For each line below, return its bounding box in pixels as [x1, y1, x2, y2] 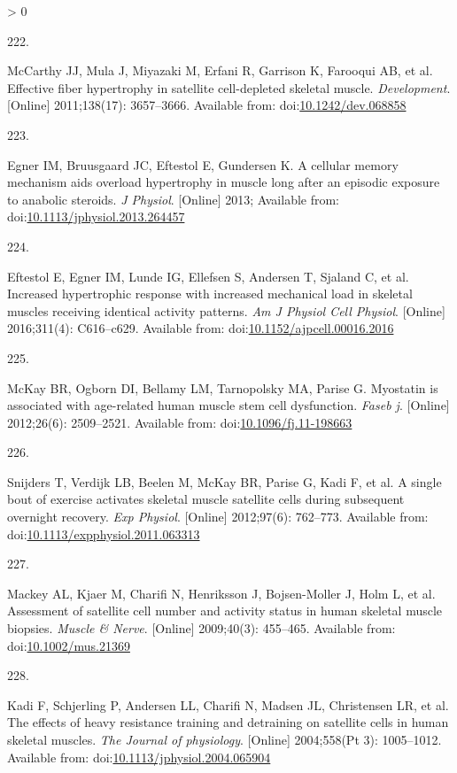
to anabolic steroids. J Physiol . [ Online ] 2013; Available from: [7, 189, 340, 208]
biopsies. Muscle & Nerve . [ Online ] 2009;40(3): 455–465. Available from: [7, 619, 396, 638]
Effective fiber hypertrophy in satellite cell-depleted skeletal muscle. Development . [7, 78, 451, 97]
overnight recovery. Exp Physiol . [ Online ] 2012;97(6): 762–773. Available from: [7, 507, 429, 526]
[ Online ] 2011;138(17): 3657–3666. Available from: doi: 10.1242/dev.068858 [7, 96, 407, 114]
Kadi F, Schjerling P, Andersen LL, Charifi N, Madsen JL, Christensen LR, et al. [7, 695, 449, 714]
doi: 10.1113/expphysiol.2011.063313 [7, 524, 200, 543]
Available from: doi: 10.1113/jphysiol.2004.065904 [7, 747, 271, 766]
